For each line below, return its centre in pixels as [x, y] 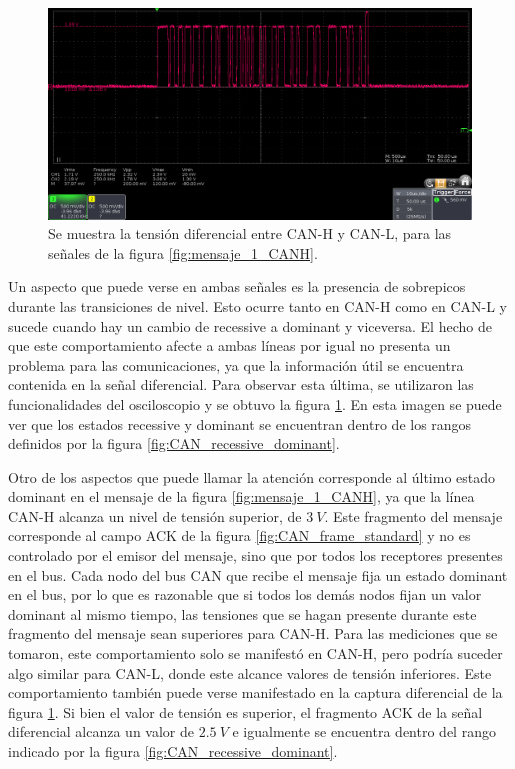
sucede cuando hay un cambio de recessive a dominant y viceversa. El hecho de [250, 325]
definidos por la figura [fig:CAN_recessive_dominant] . [174, 443]
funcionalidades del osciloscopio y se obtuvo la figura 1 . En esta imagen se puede [255, 403]
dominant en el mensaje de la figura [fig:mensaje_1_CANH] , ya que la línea [241, 496]
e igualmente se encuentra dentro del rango [364, 731]
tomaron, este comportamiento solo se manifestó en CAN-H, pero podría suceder [255, 653]
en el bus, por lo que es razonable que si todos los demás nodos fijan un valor [245, 594]
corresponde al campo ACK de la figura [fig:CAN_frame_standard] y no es [239, 535]
